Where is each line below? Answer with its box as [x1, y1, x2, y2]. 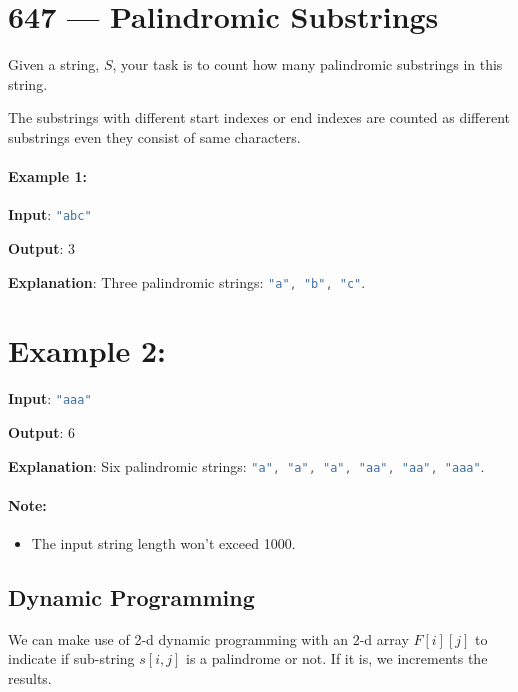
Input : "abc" [8, 204, 92, 225]
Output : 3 [8, 237, 76, 258]
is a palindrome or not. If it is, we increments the [186, 648, 488, 669]
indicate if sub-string [8, 648, 135, 669]
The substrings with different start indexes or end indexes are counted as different [8, 107, 511, 128]
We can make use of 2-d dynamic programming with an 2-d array [8, 628, 409, 649]
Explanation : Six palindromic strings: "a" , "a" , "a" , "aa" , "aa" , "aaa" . [8, 455, 485, 476]
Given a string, [8, 54, 100, 75]
